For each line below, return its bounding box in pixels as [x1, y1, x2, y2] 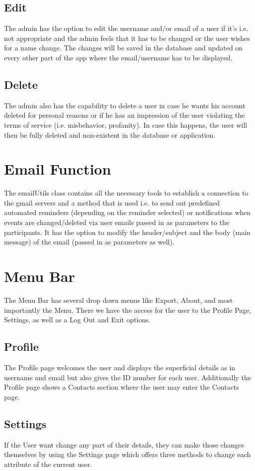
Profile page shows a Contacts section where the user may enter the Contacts [4, 382, 239, 392]
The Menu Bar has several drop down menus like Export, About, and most [4, 294, 233, 305]
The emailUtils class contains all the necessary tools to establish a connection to [4, 188, 249, 198]
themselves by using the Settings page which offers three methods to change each [4, 449, 251, 460]
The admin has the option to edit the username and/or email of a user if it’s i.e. [4, 23, 249, 33]
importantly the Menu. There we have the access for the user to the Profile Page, [4, 304, 252, 315]
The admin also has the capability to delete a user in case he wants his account [4, 100, 246, 110]
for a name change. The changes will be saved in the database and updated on [4, 42, 243, 53]
